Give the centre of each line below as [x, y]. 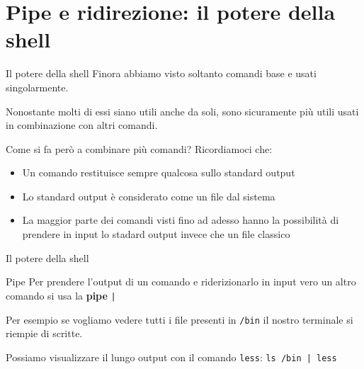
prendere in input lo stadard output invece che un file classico [156, 234]
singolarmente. [37, 87]
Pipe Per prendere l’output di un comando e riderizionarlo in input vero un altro [181, 282]
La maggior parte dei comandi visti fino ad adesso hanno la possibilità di [181, 220]
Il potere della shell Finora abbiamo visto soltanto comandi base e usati [161, 73]
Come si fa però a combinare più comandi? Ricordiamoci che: [139, 148]
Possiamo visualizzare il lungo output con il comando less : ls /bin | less [171, 357]
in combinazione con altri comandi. [82, 125]
